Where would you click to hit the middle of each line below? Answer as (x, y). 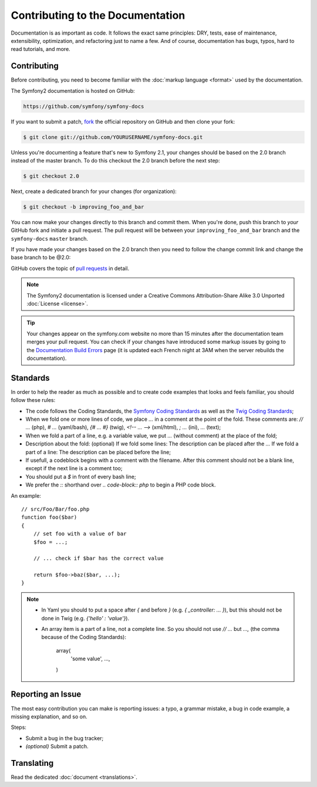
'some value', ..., (90, 659)
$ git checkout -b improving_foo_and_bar (84, 207)
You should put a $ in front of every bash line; (81, 477)
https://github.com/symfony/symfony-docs (84, 106)
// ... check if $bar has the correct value (98, 558)
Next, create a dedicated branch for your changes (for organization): (94, 191)
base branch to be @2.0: (41, 258)
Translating (32, 763)
